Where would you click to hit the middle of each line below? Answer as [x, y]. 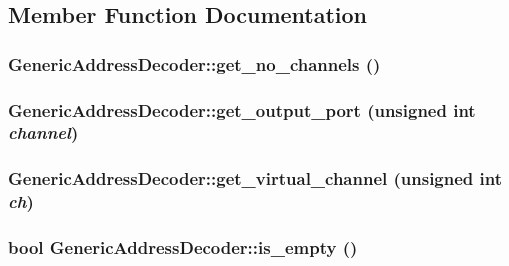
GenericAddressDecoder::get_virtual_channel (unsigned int [255, 178]
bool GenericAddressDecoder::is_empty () [183, 247]
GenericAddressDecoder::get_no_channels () [194, 63]
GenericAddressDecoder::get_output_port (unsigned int [242, 109]
